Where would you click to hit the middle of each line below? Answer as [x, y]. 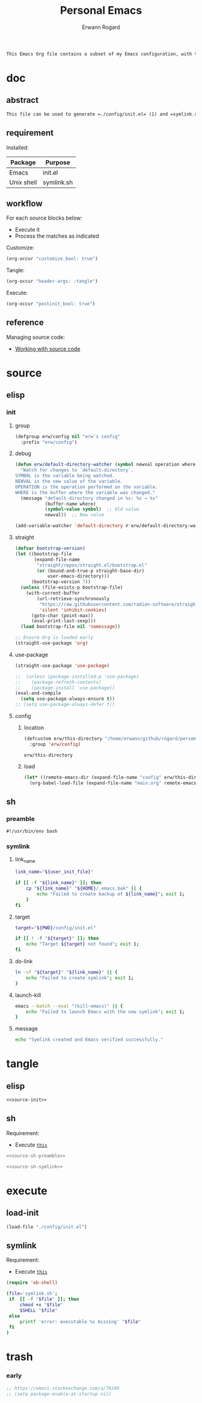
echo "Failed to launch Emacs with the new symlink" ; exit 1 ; [106, 1012]
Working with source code [47, 348]
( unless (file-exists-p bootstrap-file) [72, 587]
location [34, 728]
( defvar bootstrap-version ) [50, 548]
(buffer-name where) [70, 504]
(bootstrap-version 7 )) [61, 582]
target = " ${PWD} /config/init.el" [55, 928]
